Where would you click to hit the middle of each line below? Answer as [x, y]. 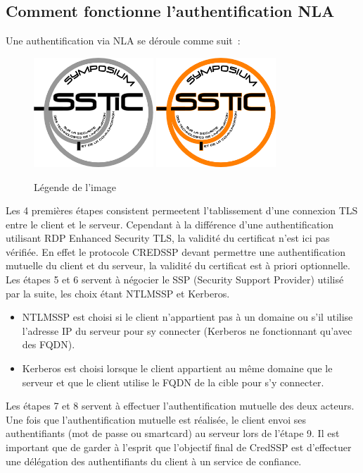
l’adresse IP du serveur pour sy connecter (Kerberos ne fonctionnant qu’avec [187, 330]
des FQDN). [49, 344]
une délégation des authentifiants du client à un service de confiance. [154, 461]
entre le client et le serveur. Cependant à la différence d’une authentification [170, 224]
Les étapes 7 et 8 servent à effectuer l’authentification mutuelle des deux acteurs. [180, 406]
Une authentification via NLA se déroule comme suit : [123, 41]
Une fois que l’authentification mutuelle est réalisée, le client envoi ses [156, 419]
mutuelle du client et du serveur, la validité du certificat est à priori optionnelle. [178, 265]
